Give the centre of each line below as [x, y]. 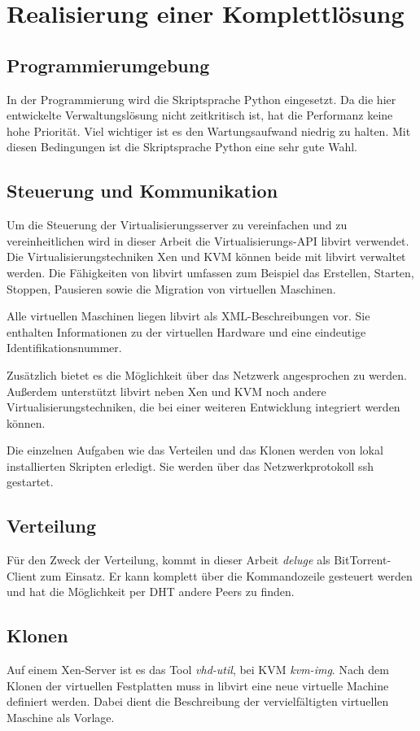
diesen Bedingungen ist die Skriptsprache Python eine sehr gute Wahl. [182, 147]
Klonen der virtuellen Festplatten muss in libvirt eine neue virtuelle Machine [198, 685]
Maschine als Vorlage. [61, 718]
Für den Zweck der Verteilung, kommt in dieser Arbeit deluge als [168, 560]
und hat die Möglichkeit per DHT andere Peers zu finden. [151, 592]
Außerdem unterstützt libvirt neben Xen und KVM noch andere [166, 391]
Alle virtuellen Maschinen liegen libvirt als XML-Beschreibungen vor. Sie [188, 316]
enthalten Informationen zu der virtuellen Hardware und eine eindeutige [186, 331]
